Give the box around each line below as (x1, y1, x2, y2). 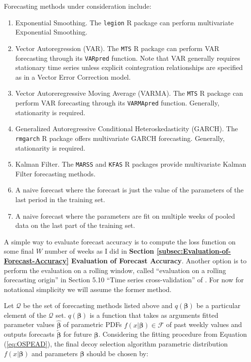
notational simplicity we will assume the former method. (4, 284, 172, 294)
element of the (4, 310, 47, 320)
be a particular (196, 300, 241, 310)
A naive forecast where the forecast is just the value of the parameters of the (15, 185, 244, 195)
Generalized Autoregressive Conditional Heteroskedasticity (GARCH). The (15, 123, 238, 134)
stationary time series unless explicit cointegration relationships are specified (15, 62, 243, 72)
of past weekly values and (166, 319, 242, 329)
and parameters (31, 348, 78, 358)
